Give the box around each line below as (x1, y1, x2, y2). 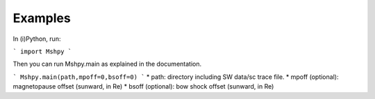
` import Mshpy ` (12, 47, 72, 55)
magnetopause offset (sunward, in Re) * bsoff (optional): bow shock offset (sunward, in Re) (12, 82, 274, 91)
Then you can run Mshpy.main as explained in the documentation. (12, 60, 201, 69)
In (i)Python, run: (12, 35, 61, 43)
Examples (12, 10, 71, 26)
